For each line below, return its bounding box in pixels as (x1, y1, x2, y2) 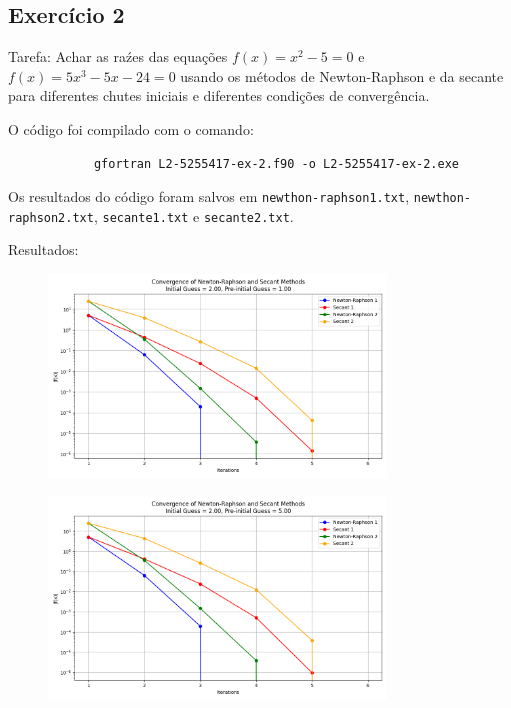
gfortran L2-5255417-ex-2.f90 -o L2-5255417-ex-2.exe (93, 156, 460, 171)
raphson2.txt (8, 210, 94, 225)
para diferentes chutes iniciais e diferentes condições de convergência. (8, 85, 430, 106)
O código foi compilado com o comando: (8, 118, 254, 139)
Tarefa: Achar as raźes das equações (8, 46, 228, 67)
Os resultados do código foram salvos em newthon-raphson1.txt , (8, 186, 410, 207)
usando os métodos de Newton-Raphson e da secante (180, 65, 504, 86)
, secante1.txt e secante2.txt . (93, 205, 294, 226)
